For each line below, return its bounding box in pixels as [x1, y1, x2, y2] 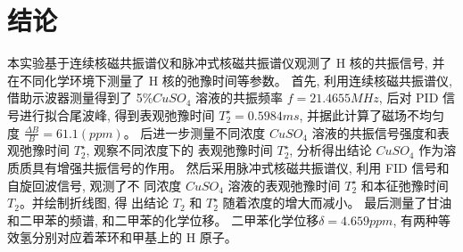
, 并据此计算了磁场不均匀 [299, 105, 445, 124]
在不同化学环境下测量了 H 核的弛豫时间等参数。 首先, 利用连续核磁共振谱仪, [7, 70, 452, 89]
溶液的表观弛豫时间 [227, 175, 341, 194]
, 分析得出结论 [289, 141, 372, 159]
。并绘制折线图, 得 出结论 [19, 193, 169, 212]
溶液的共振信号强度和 [311, 123, 437, 142]
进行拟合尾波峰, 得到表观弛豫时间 [19, 105, 215, 124]
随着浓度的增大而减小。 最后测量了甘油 [222, 193, 452, 212]
